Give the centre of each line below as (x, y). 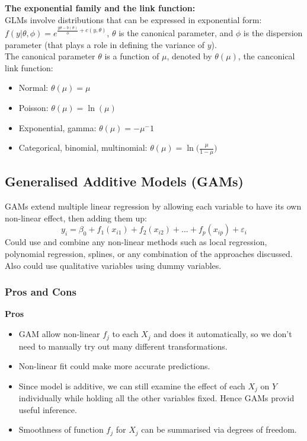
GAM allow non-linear (59, 334)
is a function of (132, 56)
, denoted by (189, 56)
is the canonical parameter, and (176, 33)
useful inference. (48, 409)
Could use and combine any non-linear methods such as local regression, (136, 242)
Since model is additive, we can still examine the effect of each (132, 386)
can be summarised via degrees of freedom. (219, 429)
